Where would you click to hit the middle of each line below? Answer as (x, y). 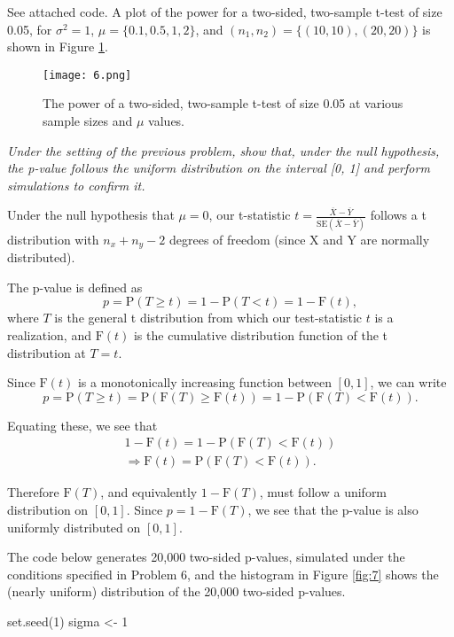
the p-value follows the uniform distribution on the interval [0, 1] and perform (219, 168)
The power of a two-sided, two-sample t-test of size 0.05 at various (223, 103)
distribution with (53, 239)
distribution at (47, 352)
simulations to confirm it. (76, 185)
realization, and (49, 335)
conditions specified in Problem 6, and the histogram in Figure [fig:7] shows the (223, 574)
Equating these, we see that (82, 425)
